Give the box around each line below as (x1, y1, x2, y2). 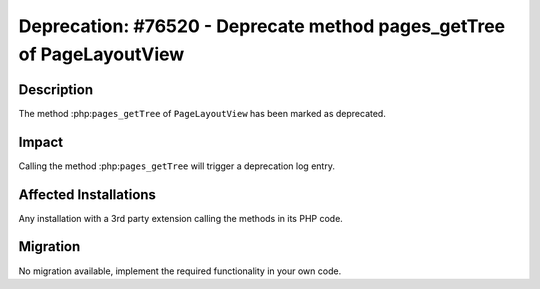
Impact (18, 133, 64, 150)
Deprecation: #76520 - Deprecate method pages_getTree (18, 15, 505, 37)
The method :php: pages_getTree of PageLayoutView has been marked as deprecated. (18, 107, 387, 119)
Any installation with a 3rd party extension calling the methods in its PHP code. (18, 212, 344, 224)
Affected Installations (18, 186, 157, 203)
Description (18, 81, 94, 98)
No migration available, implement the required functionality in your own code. (18, 265, 342, 277)
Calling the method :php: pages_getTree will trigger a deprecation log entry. (18, 160, 335, 172)
